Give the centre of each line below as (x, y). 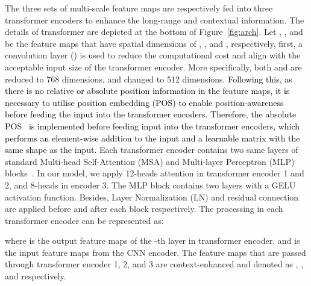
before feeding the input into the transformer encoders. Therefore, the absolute (151, 114)
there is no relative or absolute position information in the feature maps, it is (147, 91)
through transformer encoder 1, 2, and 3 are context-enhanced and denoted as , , (154, 264)
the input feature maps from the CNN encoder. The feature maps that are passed (155, 252)
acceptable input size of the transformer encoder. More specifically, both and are (153, 67)
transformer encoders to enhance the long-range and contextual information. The (155, 20)
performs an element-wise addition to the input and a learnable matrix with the (152, 138)
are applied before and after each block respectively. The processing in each (144, 209)
